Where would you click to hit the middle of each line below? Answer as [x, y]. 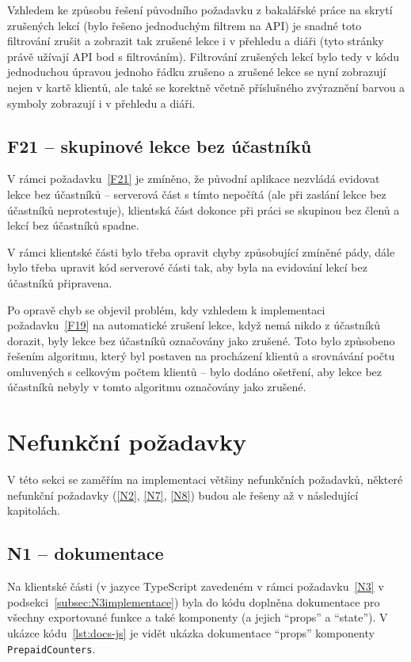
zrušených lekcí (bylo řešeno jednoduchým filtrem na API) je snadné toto [185, 25]
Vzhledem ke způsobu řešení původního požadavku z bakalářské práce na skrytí [200, 10]
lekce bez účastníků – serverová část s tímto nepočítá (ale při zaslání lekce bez [197, 194]
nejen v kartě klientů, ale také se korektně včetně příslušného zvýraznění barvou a [206, 87]
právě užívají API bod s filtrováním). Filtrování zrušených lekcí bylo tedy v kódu [204, 56]
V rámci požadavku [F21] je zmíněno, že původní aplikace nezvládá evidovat [194, 179]
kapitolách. [34, 510]
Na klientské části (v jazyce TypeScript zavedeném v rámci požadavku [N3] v [196, 586]
